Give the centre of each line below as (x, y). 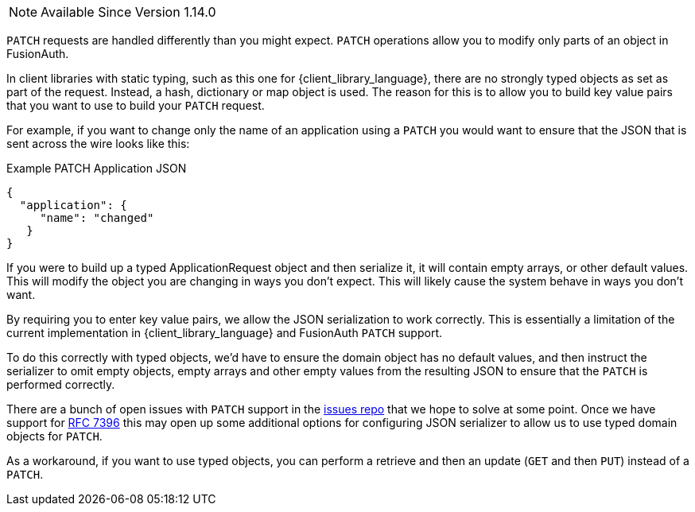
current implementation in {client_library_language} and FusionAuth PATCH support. (225, 333)
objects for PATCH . (54, 436)
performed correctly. (61, 384)
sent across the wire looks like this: (98, 144)
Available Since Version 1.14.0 (128, 12)
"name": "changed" (97, 218)
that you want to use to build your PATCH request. (136, 105)
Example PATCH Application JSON (97, 168)
